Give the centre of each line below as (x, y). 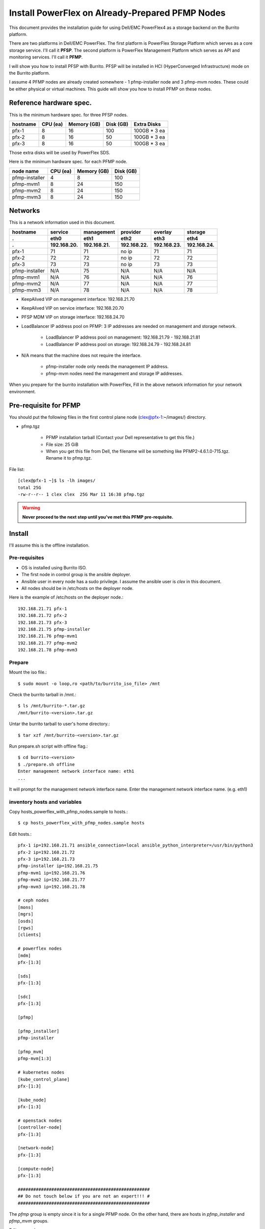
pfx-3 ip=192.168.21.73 (46, 859)
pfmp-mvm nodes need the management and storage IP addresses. (115, 373)
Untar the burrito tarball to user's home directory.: (59, 724)
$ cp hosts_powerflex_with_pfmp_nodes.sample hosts (81, 823)
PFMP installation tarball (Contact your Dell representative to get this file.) (120, 438)
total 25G (29, 487)
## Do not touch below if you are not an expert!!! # (84, 1196)
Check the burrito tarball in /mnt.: (43, 695)
